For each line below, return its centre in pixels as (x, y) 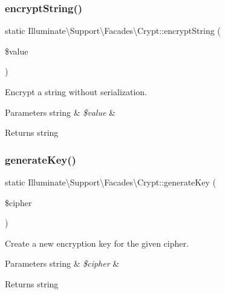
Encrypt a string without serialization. (76, 92)
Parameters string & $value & (60, 112)
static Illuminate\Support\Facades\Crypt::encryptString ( (113, 31)
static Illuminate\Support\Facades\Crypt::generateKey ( (110, 182)
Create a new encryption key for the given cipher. (97, 243)
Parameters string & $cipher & (62, 263)
